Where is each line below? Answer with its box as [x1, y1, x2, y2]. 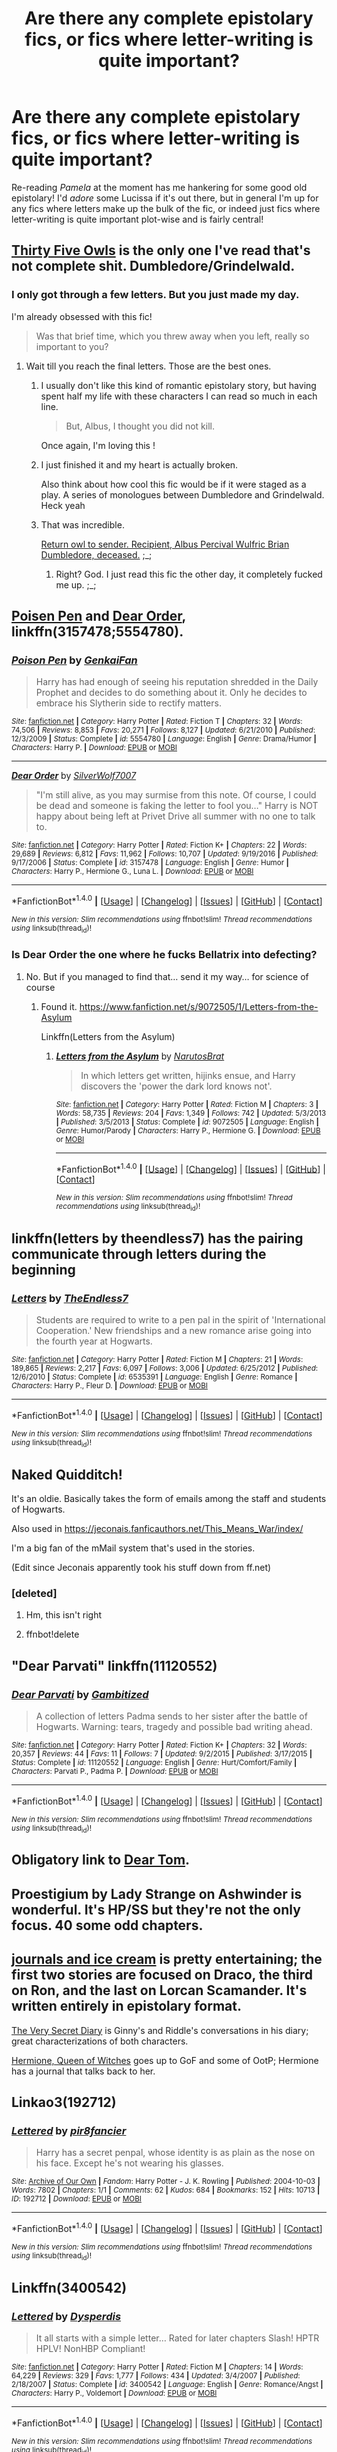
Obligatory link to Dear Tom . [11, 1852, 191, 1869]
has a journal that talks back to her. [11, 2065, 156, 2077]
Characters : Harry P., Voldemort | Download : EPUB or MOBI [11, 2388, 218, 2398]
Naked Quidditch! [11, 1466, 123, 1483]
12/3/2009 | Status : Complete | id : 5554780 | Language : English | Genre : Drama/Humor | [11, 734, 317, 744]
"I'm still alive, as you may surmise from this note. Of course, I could [35, 789, 317, 801]
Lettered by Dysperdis [11, 2309, 122, 2323]
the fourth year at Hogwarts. [35, 1335, 153, 1347]
